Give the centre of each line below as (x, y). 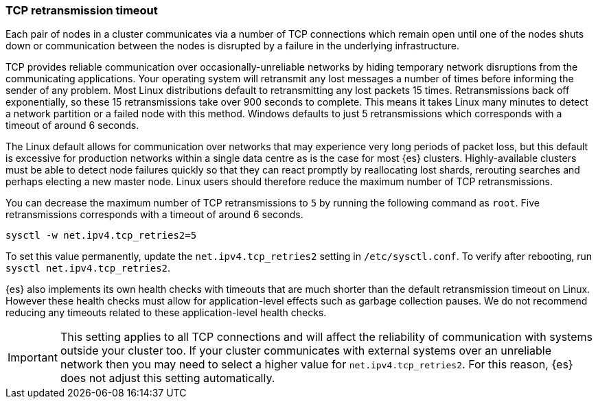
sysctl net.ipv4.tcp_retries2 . (88, 268)
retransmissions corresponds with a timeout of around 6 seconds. (154, 215)
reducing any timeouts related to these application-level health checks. (166, 313)
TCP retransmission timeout (82, 10)
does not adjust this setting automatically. (168, 378)
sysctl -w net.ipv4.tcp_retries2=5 (101, 236)
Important (33, 358)
